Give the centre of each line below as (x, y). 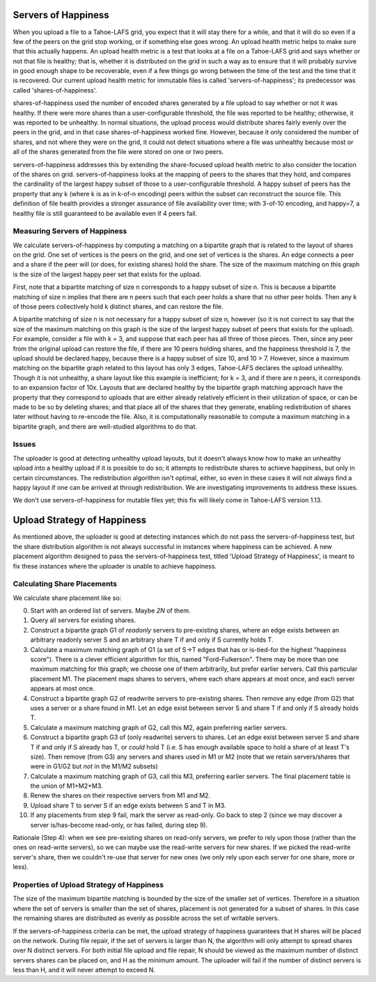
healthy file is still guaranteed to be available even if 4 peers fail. (105, 213)
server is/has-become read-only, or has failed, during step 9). (119, 825)
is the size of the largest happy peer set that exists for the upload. (107, 274)
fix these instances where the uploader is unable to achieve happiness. (115, 566)
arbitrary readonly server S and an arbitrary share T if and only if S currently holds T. (152, 640)
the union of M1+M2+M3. (67, 786)
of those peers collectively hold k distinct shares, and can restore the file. (118, 307)
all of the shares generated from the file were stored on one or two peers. (118, 152)
